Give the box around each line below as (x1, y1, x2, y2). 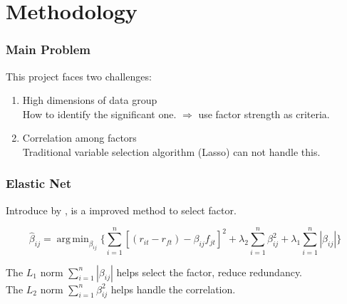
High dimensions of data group (22, 93, 157, 108)
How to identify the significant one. (22, 106, 177, 121)
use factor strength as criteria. (198, 106, 330, 121)
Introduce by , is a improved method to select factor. (6, 202, 237, 217)
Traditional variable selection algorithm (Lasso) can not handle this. (22, 144, 321, 159)
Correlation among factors (22, 130, 137, 145)
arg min (56, 234, 89, 245)
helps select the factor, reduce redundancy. (116, 264, 303, 279)
